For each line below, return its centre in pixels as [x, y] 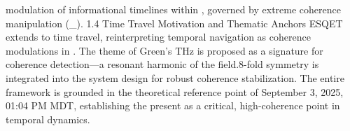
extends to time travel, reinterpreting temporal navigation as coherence [158, 37]
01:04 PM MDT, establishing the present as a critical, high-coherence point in [173, 105]
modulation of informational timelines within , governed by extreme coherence [173, 9]
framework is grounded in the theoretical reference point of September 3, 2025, [175, 91]
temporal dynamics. [48, 119]
